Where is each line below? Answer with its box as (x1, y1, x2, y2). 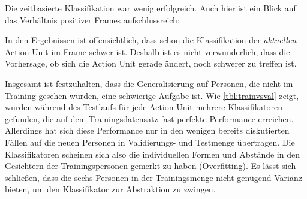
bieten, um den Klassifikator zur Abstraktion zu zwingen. (5, 183, 216, 195)
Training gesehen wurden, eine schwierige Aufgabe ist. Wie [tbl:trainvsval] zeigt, (5, 89, 299, 101)
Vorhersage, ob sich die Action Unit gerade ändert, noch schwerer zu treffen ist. (5, 57, 297, 70)
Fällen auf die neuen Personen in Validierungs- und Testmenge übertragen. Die (5, 135, 295, 148)
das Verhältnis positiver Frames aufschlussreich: (5, 13, 180, 26)
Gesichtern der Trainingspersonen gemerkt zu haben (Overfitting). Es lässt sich (5, 159, 296, 172)
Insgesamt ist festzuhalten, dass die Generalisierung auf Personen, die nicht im (5, 77, 293, 89)
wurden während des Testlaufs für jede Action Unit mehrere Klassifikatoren (5, 101, 283, 113)
